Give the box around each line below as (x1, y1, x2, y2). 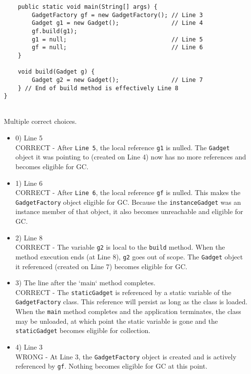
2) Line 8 (15, 232, 43, 242)
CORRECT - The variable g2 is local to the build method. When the (15, 242, 225, 252)
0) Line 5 (15, 133, 43, 143)
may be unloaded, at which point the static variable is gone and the (15, 315, 218, 326)
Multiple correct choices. (4, 116, 77, 126)
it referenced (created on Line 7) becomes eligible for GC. (15, 261, 188, 271)
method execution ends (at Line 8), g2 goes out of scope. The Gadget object (15, 251, 243, 261)
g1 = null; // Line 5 (32, 36, 203, 43)
